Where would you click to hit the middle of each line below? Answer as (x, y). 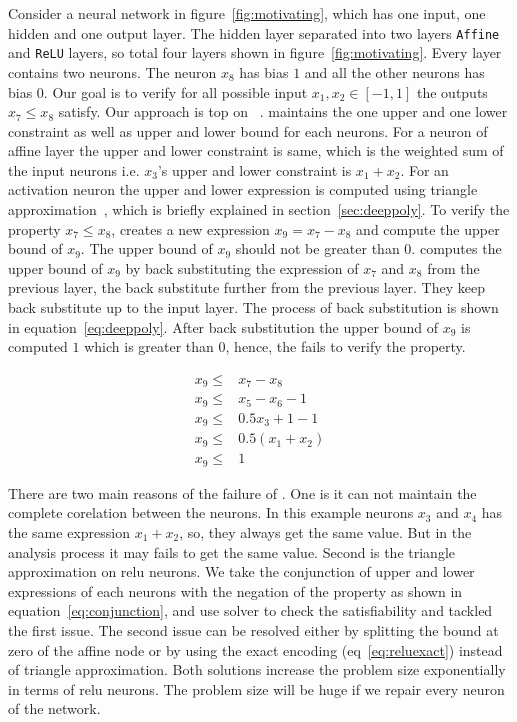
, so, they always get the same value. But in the (325, 531)
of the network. (54, 708)
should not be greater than (317, 248)
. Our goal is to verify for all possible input (175, 91)
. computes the (456, 248)
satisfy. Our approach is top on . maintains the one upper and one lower (283, 111)
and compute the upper (428, 228)
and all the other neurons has (394, 71)
